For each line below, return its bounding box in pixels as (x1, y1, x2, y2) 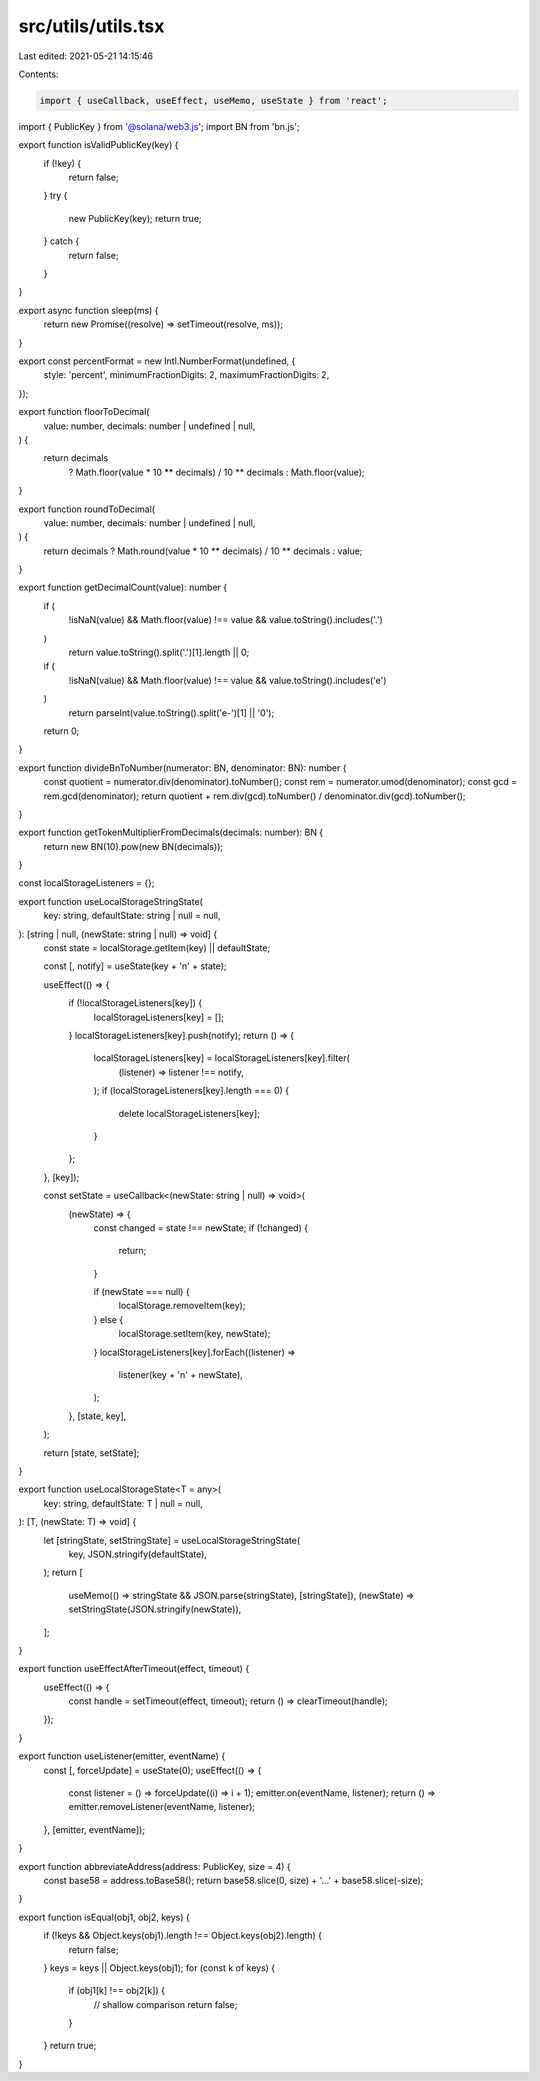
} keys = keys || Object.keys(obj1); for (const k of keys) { (43, 1961, 276, 1974)
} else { (93, 1313, 124, 1325)
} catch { (43, 235, 80, 247)
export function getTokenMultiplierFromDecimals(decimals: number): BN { (18, 826, 324, 839)
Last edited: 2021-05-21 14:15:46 (18, 50, 154, 62)
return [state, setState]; (43, 1446, 140, 1459)
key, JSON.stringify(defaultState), (68, 1548, 207, 1560)
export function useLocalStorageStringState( (18, 895, 204, 907)
